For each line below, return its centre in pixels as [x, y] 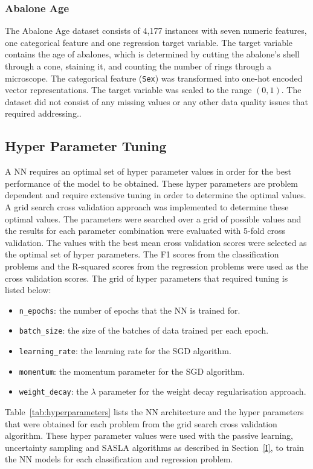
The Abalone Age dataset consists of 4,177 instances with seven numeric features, [156, 31]
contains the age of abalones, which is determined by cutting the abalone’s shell [152, 54]
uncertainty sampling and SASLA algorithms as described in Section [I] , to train [154, 447]
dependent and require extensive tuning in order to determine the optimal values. [156, 195]
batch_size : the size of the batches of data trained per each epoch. [144, 330]
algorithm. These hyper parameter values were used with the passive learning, [149, 435]
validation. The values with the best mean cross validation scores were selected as [156, 242]
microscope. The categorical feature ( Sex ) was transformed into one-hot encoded [154, 78]
